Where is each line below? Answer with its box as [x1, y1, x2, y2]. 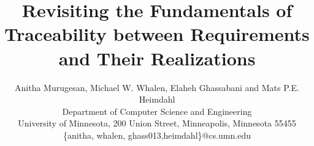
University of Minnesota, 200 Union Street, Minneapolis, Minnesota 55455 [18, 117, 296, 130]
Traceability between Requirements [4, 21, 310, 46]
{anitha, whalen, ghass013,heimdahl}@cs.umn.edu [63, 128, 251, 141]
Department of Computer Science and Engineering [62, 104, 252, 117]
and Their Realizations [58, 45, 256, 70]
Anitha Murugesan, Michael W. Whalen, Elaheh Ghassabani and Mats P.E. [15, 81, 299, 93]
